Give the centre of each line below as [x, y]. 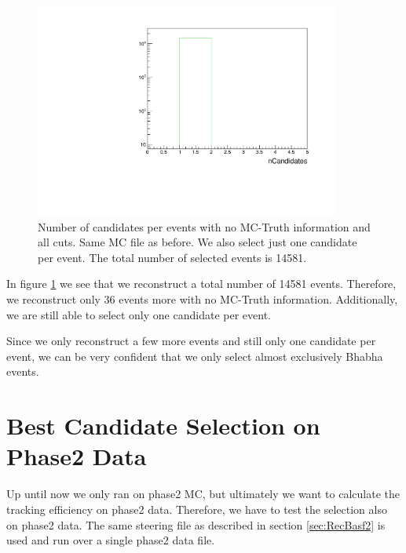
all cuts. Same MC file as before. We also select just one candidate [198, 242]
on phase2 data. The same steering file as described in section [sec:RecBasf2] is [196, 524]
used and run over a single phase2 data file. [111, 540]
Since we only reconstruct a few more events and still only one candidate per [191, 341]
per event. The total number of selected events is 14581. [172, 257]
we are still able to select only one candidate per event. [139, 314]
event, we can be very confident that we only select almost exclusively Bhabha [195, 356]
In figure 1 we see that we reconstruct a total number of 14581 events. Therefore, [201, 284]
